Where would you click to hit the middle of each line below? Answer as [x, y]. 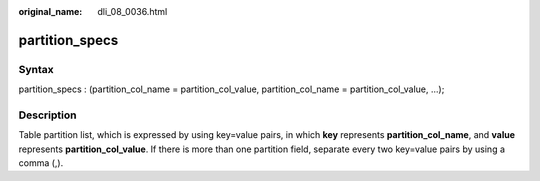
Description [47, 115]
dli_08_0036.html [132, 11]
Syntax [36, 69]
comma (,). [41, 163]
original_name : [50, 11]
